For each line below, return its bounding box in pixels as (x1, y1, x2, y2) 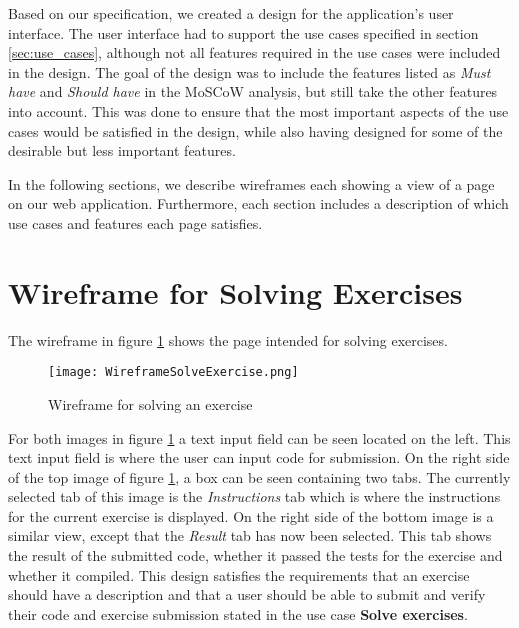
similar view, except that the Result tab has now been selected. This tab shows (8, 525, 492, 546)
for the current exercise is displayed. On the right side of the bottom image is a (8, 505, 494, 526)
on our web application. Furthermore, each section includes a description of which (8, 193, 509, 214)
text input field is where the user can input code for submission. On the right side (8, 447, 510, 468)
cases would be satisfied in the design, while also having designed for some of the (8, 120, 503, 141)
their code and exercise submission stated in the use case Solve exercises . (8, 603, 468, 624)
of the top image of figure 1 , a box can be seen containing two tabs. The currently (8, 466, 511, 487)
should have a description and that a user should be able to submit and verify (8, 584, 486, 605)
